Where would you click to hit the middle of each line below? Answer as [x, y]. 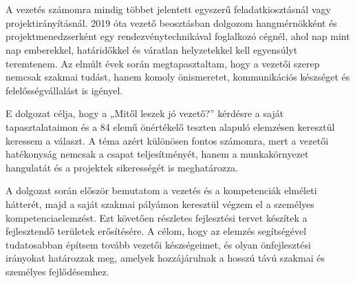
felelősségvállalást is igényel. [64, 90]
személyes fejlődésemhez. [57, 271]
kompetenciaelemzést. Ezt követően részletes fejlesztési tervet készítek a [157, 217]
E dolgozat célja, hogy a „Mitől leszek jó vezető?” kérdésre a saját [145, 113]
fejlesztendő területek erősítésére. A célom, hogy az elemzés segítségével [156, 231]
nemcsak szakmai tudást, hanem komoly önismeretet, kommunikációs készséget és [178, 77]
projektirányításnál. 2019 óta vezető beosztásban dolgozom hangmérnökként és [171, 22]
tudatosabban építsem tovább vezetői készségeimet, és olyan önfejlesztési [158, 244]
